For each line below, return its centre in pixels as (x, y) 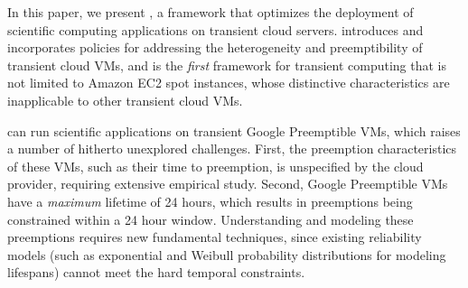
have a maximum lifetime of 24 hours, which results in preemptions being (210, 201)
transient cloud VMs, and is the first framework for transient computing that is (227, 65)
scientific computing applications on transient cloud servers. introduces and (215, 29)
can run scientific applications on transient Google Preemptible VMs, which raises (234, 130)
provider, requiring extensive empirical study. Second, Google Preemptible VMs (228, 184)
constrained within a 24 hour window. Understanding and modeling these (211, 219)
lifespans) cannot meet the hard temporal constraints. (156, 272)
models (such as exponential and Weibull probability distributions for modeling (227, 254)
